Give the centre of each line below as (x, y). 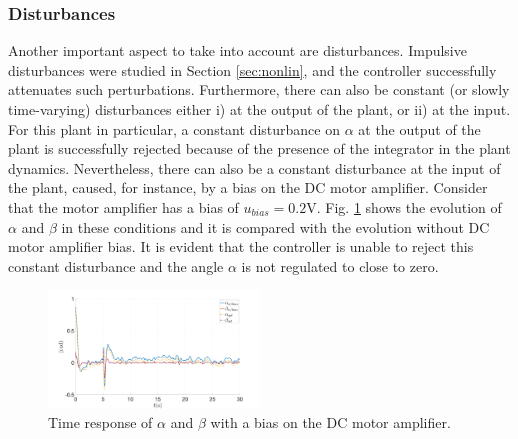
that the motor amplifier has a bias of (123, 206)
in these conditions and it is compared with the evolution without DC (275, 226)
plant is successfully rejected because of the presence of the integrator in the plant (259, 148)
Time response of (100, 422)
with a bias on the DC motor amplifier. (330, 422)
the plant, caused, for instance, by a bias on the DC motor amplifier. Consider (248, 187)
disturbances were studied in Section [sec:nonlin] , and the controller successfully (252, 69)
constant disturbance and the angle (116, 265)
